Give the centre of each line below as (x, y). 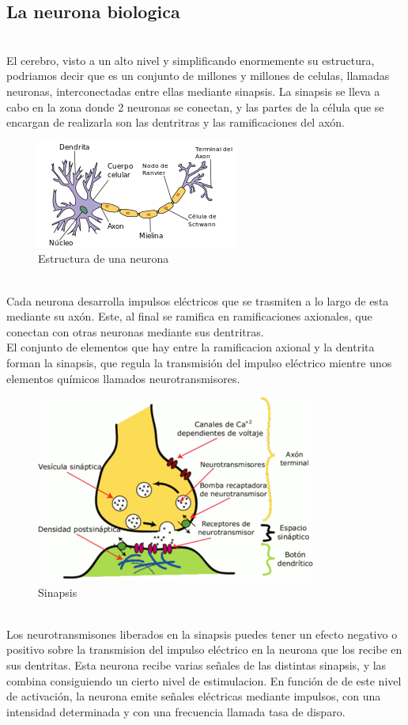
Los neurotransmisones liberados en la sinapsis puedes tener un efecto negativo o (202, 634)
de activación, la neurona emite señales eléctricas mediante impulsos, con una (194, 696)
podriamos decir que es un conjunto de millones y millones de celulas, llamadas (198, 76)
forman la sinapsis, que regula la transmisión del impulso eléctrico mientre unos (199, 362)
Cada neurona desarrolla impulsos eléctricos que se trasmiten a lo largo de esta (198, 300)
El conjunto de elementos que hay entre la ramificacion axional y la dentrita (191, 347)
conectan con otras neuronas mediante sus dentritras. (135, 331)
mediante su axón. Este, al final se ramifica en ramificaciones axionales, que (189, 316)
